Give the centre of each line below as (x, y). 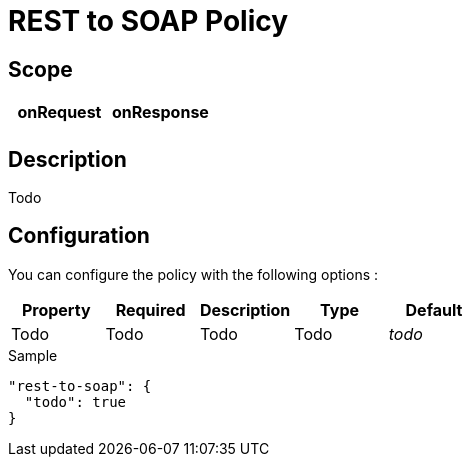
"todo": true (75, 401)
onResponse (160, 112)
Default (434, 309)
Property (56, 309)
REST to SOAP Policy (148, 21)
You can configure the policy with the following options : (193, 274)
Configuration (79, 236)
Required (150, 309)
